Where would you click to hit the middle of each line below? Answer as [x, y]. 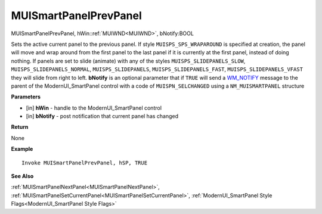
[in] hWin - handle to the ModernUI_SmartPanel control [94, 108]
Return [20, 127]
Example [22, 149]
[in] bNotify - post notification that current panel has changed [102, 116]
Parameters [26, 97]
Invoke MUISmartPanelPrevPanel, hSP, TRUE [85, 163]
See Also [22, 176]
